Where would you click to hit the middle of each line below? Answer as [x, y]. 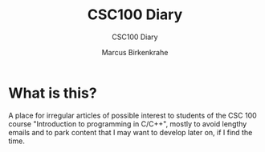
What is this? [53, 93]
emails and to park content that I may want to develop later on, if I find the [130, 132]
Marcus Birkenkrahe [135, 52]
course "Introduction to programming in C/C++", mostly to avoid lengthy [128, 124]
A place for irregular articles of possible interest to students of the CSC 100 [132, 115]
